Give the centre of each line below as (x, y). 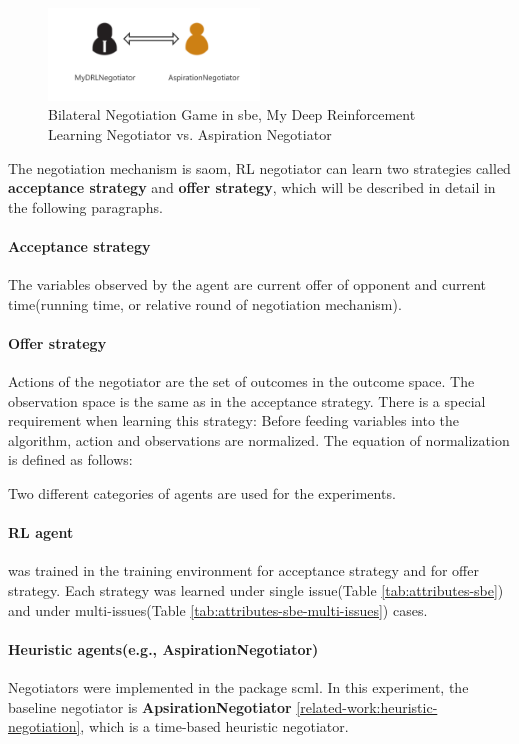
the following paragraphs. (85, 206)
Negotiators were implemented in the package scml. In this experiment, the (238, 687)
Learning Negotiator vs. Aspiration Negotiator (190, 133)
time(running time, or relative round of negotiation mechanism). (205, 303)
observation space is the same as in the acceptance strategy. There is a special (247, 400)
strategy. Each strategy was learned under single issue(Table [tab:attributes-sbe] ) (256, 590)
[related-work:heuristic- (367, 706)
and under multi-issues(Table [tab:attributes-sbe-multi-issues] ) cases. (218, 609)
